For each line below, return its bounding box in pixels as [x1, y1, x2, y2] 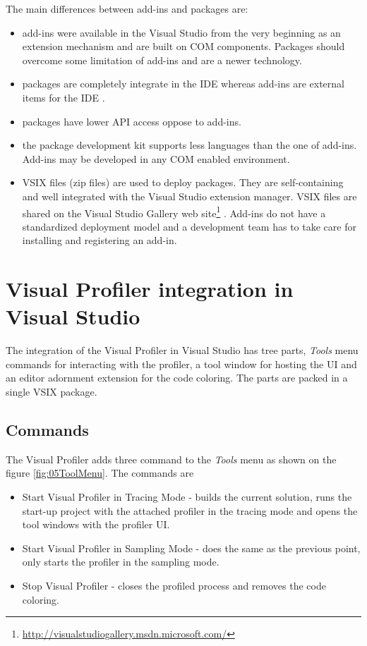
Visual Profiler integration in [6, 274, 294, 303]
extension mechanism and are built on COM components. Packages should [22, 39, 345, 54]
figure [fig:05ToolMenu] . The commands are [6, 465, 194, 480]
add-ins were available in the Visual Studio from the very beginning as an [22, 25, 341, 39]
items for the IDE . [22, 90, 105, 104]
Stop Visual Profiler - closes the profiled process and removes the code [22, 578, 326, 593]
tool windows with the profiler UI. [22, 517, 170, 532]
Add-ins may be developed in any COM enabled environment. [22, 151, 290, 166]
